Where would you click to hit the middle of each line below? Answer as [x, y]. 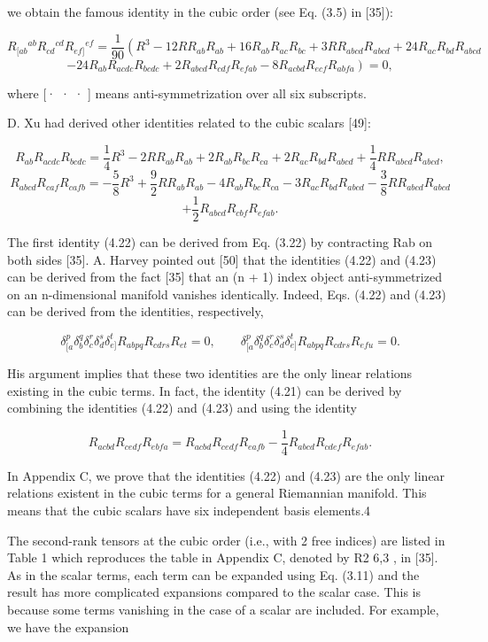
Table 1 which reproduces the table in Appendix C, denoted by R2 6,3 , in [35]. [223, 557]
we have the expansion [68, 627]
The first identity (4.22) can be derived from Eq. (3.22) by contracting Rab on [220, 242]
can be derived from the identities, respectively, [136, 311]
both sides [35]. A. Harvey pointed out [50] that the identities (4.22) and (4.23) [222, 259]
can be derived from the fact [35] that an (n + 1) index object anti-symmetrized [225, 277]
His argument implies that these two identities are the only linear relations [210, 372]
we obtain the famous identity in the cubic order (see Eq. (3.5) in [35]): [200, 12]
